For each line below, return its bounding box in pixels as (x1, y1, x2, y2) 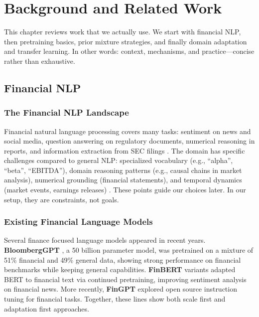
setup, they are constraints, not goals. (4, 194, 119, 204)
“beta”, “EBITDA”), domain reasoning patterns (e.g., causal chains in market (4, 164, 242, 175)
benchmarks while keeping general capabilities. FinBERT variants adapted (4, 264, 236, 275)
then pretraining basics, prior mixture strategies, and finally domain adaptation (4, 36, 247, 46)
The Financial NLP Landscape (4, 106, 129, 119)
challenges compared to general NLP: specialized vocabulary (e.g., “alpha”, (4, 155, 233, 165)
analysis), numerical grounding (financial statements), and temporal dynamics (4, 174, 242, 185)
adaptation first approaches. (4, 303, 89, 314)
